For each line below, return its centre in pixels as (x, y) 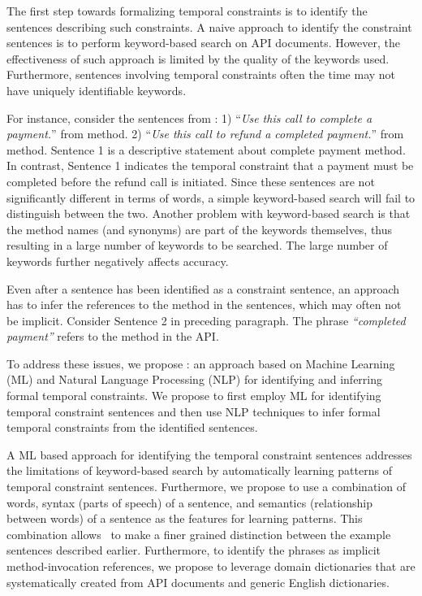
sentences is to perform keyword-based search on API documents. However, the (203, 43)
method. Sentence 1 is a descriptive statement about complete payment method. (206, 149)
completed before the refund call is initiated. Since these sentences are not (191, 181)
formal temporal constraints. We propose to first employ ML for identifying (194, 396)
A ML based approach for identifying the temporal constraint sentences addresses (209, 454)
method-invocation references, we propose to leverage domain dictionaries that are (211, 566)
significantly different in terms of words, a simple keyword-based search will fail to (211, 197)
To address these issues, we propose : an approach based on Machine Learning (201, 363)
